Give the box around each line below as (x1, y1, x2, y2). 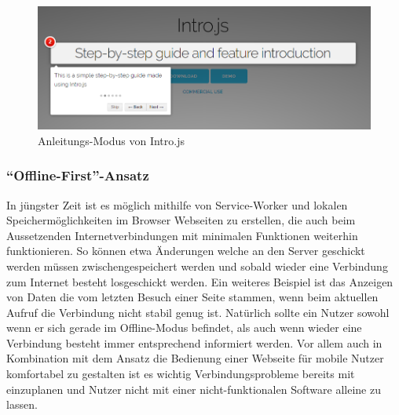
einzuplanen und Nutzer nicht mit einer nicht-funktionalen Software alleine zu (6, 380, 381, 397)
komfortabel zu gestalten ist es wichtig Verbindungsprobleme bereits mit (6, 366, 355, 382)
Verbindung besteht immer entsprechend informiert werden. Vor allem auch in (6, 334, 383, 351)
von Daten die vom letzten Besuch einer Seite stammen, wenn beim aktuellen (6, 289, 379, 305)
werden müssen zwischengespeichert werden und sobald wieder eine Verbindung (6, 257, 388, 274)
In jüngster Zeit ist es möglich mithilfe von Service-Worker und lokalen (6, 196, 348, 213)
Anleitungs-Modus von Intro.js (38, 132, 185, 148)
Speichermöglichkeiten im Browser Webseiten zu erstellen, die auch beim (6, 212, 356, 228)
